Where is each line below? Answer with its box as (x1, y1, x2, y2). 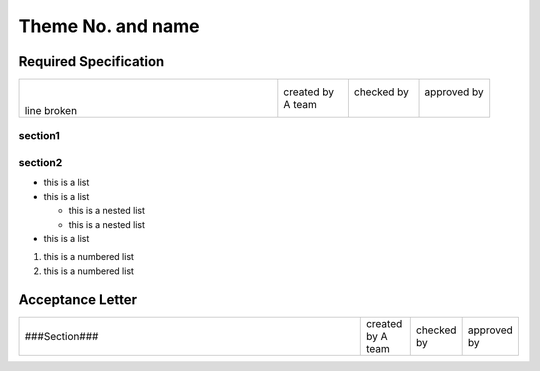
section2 (18, 156, 63, 169)
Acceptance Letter (18, 291, 137, 308)
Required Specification (18, 53, 165, 70)
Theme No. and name (18, 15, 200, 37)
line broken (24, 104, 78, 118)
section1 (18, 129, 60, 143)
